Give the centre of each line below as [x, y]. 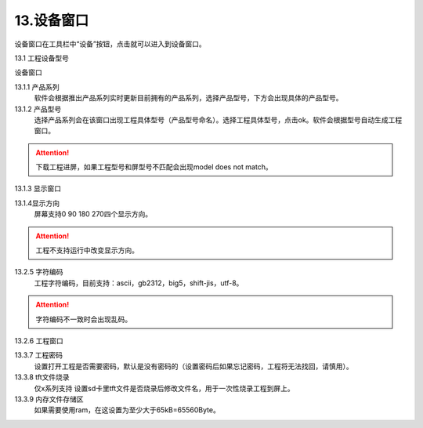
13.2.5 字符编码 [39, 272]
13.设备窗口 [52, 20]
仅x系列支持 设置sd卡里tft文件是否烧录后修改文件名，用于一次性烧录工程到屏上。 [164, 388]
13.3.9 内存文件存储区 [49, 399]
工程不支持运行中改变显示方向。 [87, 250]
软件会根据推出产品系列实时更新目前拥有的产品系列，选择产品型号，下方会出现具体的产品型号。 [188, 98]
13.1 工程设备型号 [42, 58]
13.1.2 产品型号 [38, 109]
